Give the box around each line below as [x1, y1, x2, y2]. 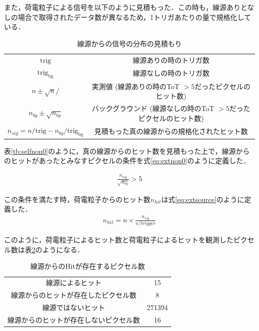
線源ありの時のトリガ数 [132, 54, 210, 65]
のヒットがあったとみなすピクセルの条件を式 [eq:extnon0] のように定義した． [4, 155, 250, 166]
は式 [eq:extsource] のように [161, 194, 245, 204]
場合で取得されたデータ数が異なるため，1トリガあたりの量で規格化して [17, 11, 251, 22]
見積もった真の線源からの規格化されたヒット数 [94, 125, 248, 136]
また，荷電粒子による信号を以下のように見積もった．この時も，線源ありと [4, 2, 248, 12]
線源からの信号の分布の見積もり [77, 38, 182, 48]
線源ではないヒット [42, 302, 105, 313]
